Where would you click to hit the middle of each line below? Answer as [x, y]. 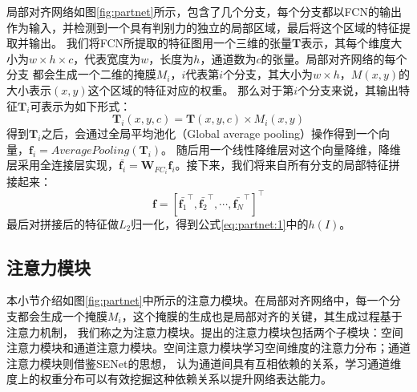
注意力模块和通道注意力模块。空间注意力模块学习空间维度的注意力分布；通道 [208, 348]
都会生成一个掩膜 [62, 315]
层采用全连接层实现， [63, 165]
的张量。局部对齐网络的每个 [334, 58]
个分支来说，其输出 [348, 89]
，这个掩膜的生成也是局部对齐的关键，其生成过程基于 [262, 315]
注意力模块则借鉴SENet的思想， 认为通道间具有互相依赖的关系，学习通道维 [204, 363]
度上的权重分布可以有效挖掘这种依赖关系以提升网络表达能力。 [169, 379]
